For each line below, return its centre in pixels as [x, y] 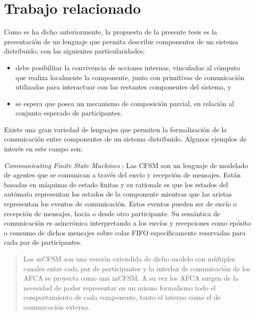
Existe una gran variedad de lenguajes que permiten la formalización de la [115, 129]
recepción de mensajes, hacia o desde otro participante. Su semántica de [112, 213]
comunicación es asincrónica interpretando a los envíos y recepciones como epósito [127, 223]
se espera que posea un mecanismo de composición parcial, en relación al [125, 103]
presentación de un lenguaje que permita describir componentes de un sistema [121, 41]
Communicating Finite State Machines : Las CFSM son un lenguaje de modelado [126, 165]
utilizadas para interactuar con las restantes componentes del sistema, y [123, 87]
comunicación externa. [57, 306]
